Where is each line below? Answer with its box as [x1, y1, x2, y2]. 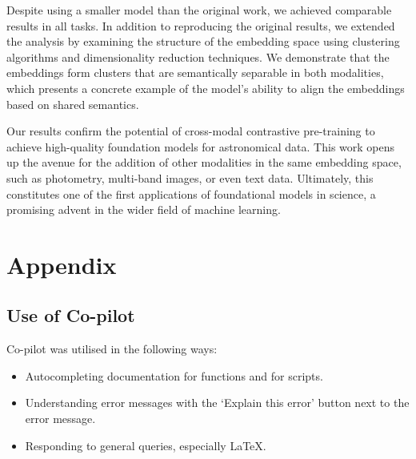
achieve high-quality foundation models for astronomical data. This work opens [6, 138, 395, 155]
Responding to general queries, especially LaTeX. [25, 437, 266, 453]
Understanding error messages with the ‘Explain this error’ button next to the [25, 394, 410, 411]
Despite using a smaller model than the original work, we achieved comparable [6, 2, 392, 18]
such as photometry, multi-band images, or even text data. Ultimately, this [6, 169, 374, 186]
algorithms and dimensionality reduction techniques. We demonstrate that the [6, 48, 390, 65]
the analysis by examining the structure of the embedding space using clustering [6, 33, 400, 50]
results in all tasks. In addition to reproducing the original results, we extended [6, 17, 395, 34]
